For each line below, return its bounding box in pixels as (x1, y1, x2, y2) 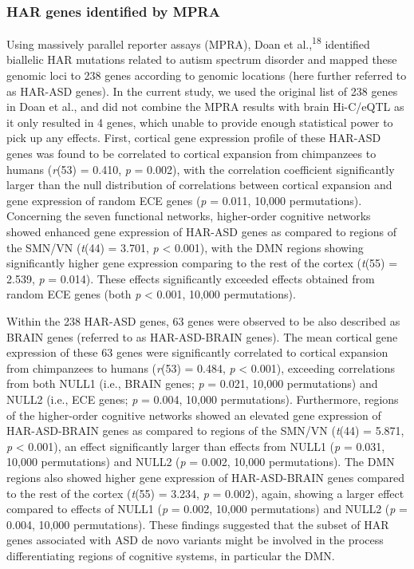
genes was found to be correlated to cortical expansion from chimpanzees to (6, 145, 377, 162)
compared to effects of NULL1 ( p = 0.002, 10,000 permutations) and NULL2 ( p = (6, 500, 408, 517)
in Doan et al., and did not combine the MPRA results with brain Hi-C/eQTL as (6, 98, 404, 115)
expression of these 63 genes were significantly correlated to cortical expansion (6, 344, 388, 361)
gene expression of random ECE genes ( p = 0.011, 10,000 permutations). (6, 192, 362, 208)
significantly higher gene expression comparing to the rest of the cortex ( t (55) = (6, 255, 398, 271)
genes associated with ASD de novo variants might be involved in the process (6, 531, 384, 548)
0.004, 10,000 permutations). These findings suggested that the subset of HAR (6, 516, 389, 532)
